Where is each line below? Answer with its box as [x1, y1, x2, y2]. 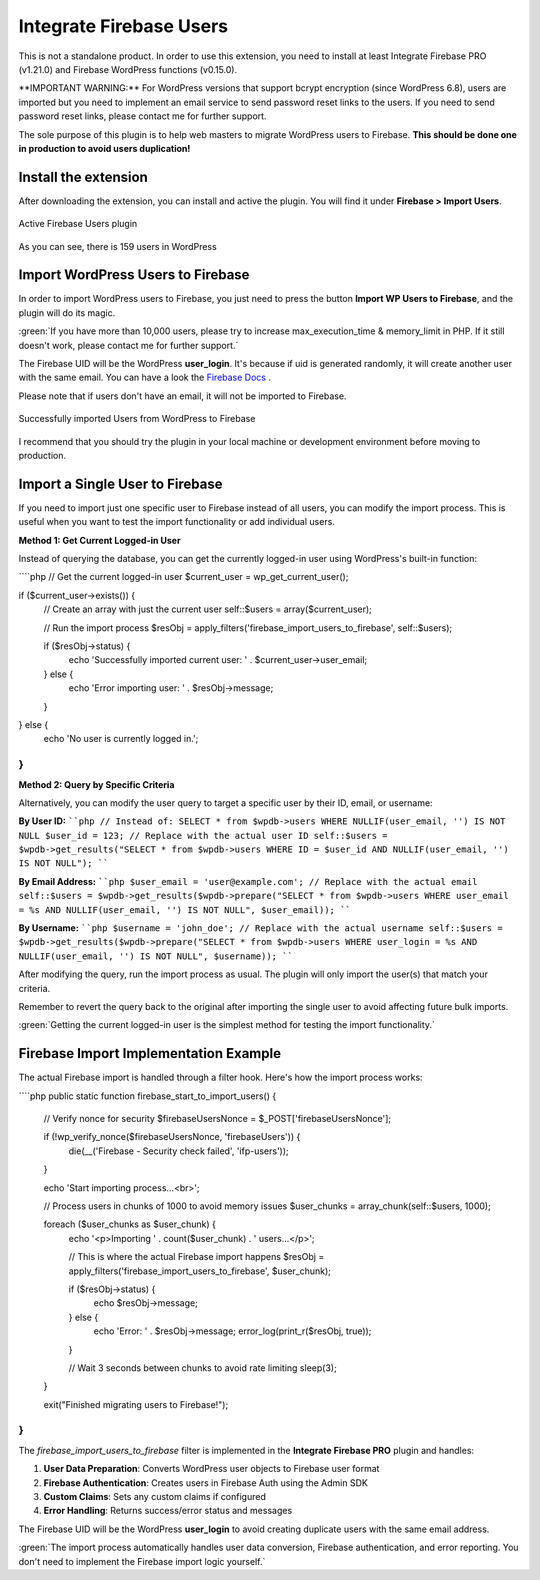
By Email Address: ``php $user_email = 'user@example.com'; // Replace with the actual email [18, 875, 478, 887]
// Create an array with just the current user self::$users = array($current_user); [43, 603, 372, 615]
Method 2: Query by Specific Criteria [18, 778, 175, 790]
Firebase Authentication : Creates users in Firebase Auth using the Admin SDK [43, 1476, 369, 1489]
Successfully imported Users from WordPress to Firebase [18, 413, 256, 425]
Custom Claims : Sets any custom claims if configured [43, 1491, 267, 1503]
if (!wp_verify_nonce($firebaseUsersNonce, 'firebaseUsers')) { [43, 1131, 301, 1143]
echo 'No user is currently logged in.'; [43, 733, 199, 745]
